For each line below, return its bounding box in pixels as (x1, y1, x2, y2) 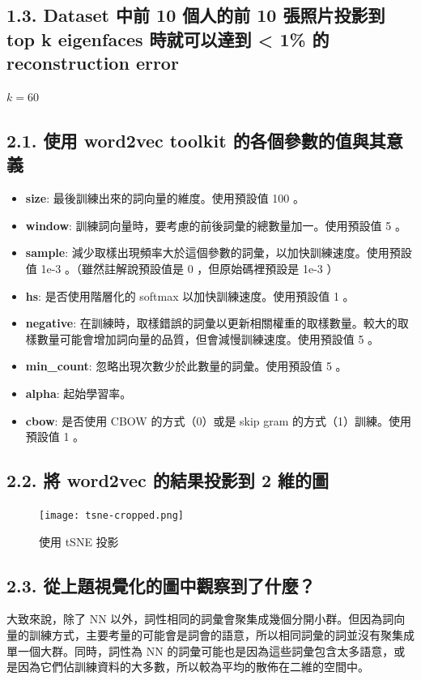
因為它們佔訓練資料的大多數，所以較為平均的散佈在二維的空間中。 (17, 658, 369, 675)
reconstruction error (6, 50, 179, 75)
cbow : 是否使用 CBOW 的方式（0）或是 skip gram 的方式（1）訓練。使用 (25, 412, 412, 429)
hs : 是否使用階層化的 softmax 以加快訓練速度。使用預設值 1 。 (25, 287, 355, 304)
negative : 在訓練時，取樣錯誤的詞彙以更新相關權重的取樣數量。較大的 (25, 314, 398, 331)
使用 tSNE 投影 (39, 532, 119, 550)
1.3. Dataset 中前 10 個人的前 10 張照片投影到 (6, 2, 385, 28)
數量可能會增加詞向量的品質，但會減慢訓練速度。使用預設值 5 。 (36, 330, 380, 347)
